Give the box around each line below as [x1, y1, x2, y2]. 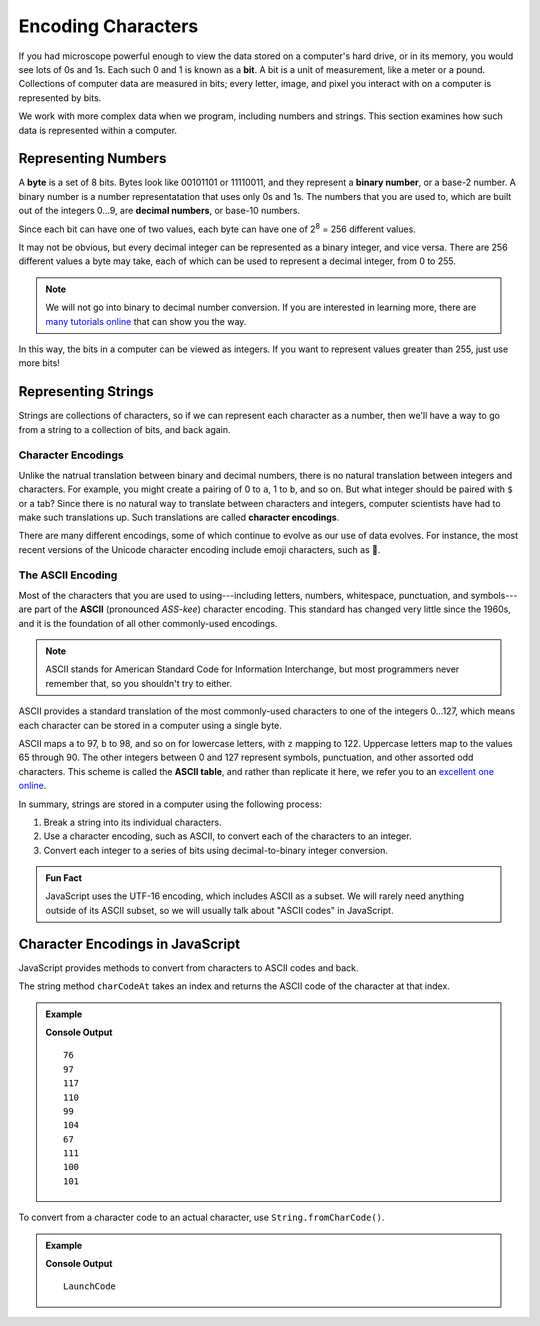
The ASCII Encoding [18, 568, 118, 582]
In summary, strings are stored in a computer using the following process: [18, 798, 322, 810]
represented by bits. [18, 91, 102, 104]
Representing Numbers [18, 150, 167, 167]
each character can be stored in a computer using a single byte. [18, 719, 282, 731]
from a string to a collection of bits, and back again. [18, 423, 231, 435]
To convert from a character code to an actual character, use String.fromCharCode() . [18, 1211, 385, 1224]
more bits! [18, 357, 60, 369]
